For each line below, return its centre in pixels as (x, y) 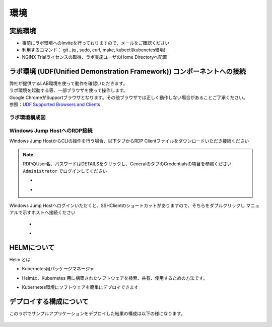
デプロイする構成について (49, 302)
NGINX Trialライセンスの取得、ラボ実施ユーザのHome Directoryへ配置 (94, 57)
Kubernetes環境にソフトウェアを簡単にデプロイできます (80, 287)
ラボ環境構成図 (27, 117)
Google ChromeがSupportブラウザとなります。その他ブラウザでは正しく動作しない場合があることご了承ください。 (128, 97)
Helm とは (20, 260)
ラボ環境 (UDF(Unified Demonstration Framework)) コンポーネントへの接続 (128, 71)
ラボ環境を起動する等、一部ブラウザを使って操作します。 (69, 90)
